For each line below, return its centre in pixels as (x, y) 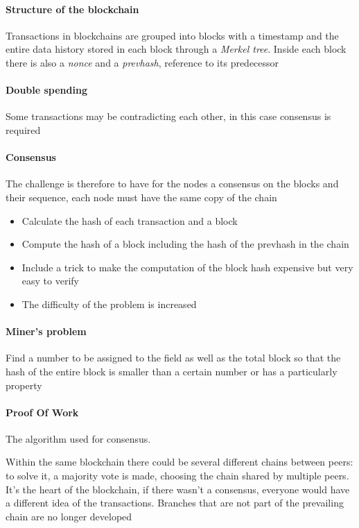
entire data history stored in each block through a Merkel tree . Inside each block (176, 49)
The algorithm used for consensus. (78, 438)
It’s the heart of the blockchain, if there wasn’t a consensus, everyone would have (178, 489)
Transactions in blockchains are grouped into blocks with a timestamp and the (172, 35)
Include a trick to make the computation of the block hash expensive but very (187, 267)
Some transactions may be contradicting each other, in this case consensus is (168, 116)
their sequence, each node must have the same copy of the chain (141, 197)
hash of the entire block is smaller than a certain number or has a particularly (172, 371)
